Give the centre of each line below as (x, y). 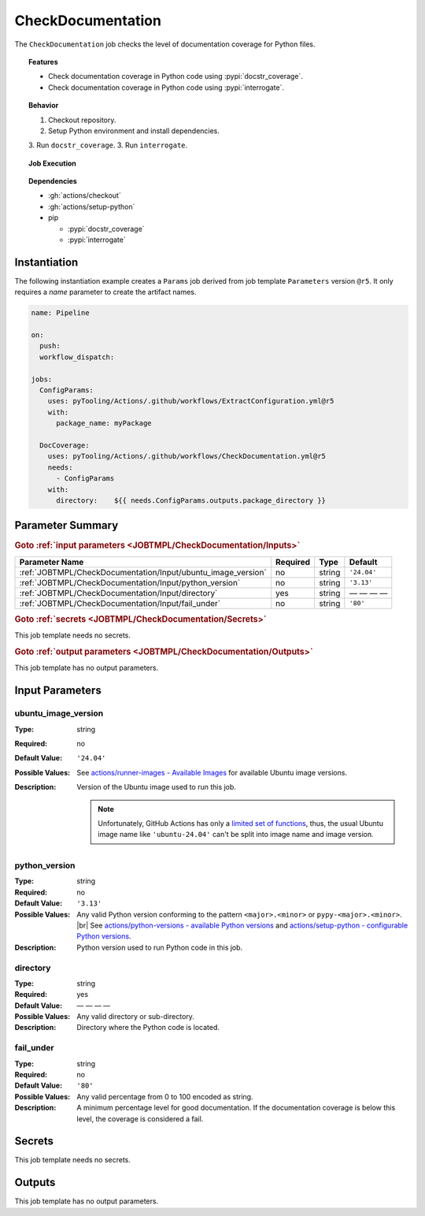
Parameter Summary (67, 525)
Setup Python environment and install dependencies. (134, 131)
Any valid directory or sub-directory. (135, 1017)
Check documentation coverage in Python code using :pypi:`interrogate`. (166, 87)
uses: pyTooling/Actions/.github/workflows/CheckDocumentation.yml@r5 (187, 456)
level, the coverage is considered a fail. (140, 1118)
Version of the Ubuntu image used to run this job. (156, 787)
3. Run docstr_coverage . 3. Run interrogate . (108, 145)
